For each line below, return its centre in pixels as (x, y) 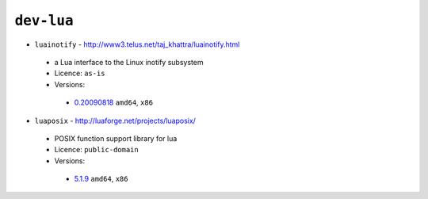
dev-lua (44, 21)
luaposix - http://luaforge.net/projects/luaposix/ (115, 121)
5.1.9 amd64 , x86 (101, 179)
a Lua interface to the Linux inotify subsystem (129, 62)
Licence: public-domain (96, 150)
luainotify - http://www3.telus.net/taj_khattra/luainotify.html (137, 44)
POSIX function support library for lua (116, 138)
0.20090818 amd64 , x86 (114, 102)
